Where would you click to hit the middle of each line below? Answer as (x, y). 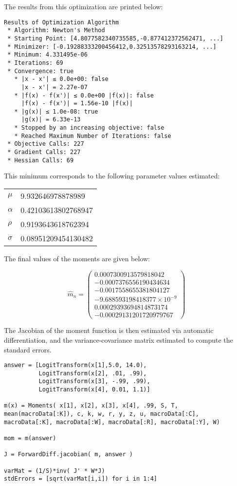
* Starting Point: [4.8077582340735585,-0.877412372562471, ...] (116, 38)
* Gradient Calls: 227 (44, 152)
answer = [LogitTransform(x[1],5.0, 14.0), (75, 365)
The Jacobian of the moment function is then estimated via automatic (109, 330)
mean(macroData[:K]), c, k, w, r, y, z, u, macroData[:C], (101, 414)
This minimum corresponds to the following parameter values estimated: (112, 176)
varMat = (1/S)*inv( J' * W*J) (55, 471)
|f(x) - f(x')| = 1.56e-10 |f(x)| (77, 104)
